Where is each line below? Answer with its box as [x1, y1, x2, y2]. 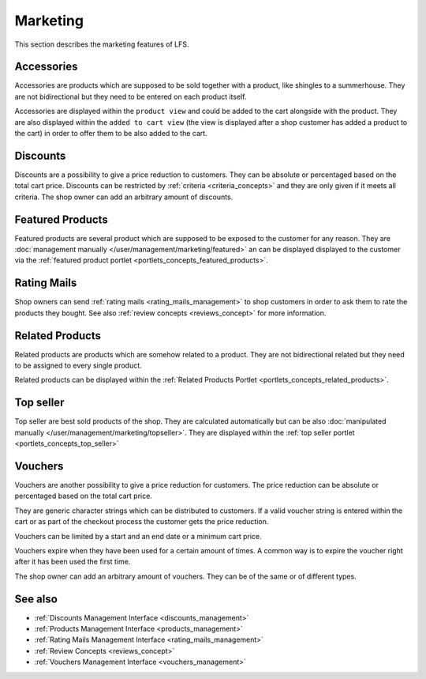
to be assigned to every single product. [14, 360, 142, 370]
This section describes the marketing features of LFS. [14, 40, 189, 49]
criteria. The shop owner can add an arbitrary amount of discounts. [14, 192, 234, 202]
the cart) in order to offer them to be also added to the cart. [14, 129, 208, 138]
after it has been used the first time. [14, 557, 131, 567]
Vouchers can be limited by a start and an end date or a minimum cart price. [14, 531, 262, 541]
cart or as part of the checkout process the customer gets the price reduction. [14, 517, 269, 526]
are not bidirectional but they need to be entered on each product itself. [14, 92, 247, 101]
